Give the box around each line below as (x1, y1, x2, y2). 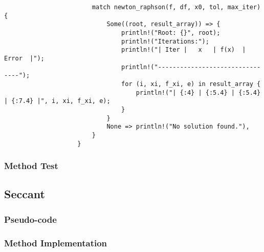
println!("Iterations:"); (121, 37, 209, 45)
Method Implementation (4, 236, 107, 249)
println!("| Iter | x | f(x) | (121, 46, 246, 54)
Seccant (4, 186, 45, 202)
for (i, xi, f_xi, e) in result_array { (121, 80, 261, 88)
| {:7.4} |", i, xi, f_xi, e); (4, 97, 111, 105)
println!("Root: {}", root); (121, 29, 221, 36)
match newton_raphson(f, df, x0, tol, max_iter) (92, 4, 261, 11)
